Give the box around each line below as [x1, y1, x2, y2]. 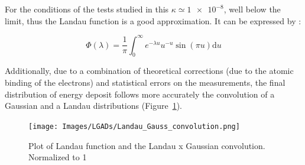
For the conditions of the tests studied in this [5, 3, 169, 15]
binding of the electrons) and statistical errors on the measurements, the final [5, 76, 285, 89]
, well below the [223, 3, 281, 15]
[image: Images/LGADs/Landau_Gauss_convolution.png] [28, 122, 240, 131]
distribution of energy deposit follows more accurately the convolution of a [5, 88, 275, 100]
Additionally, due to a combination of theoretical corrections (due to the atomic [5, 64, 294, 77]
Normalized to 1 [28, 151, 87, 163]
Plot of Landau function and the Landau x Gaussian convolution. [28, 139, 265, 151]
